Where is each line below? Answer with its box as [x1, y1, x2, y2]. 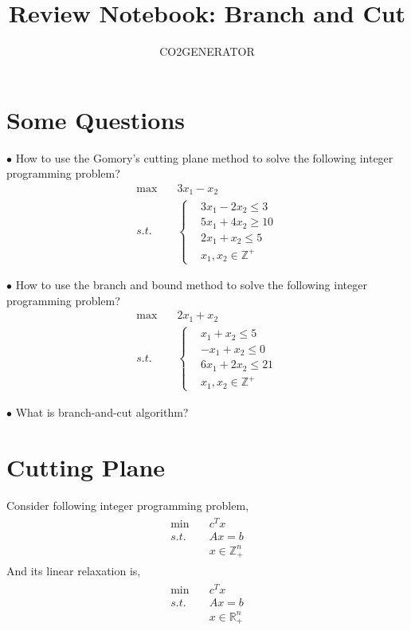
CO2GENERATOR [159, 43, 255, 60]
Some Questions [6, 103, 186, 135]
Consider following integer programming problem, [6, 496, 249, 513]
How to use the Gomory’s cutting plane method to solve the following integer [15, 149, 393, 166]
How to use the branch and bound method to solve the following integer [15, 276, 367, 293]
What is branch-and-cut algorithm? [15, 403, 189, 420]
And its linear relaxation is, [6, 562, 141, 579]
